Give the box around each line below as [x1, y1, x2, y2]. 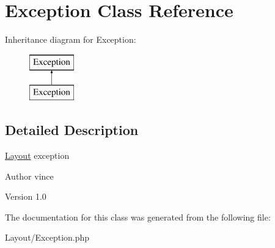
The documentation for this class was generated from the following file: [5, 210, 271, 223]
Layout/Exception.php [5, 231, 90, 244]
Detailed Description [5, 120, 139, 139]
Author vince [5, 169, 54, 182]
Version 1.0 [5, 190, 46, 203]
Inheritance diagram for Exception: [5, 33, 136, 46]
